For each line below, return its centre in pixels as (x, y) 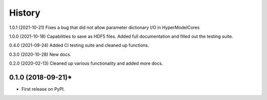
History (25, 13)
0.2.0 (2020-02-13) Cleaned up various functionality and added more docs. (86, 63)
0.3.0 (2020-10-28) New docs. (40, 54)
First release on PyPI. (43, 89)
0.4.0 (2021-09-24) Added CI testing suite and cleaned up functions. (79, 45)
